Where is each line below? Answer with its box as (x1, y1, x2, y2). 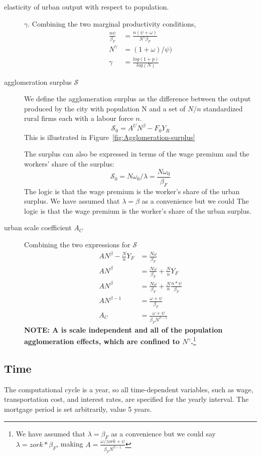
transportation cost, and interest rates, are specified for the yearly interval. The (4, 394, 249, 404)
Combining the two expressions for (24, 239, 130, 249)
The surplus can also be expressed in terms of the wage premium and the (24, 148, 249, 159)
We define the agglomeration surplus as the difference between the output (24, 93, 251, 104)
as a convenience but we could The (142, 196, 249, 206)
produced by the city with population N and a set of (24, 103, 186, 113)
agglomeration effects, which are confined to (24, 336, 180, 347)
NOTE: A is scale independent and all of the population (24, 324, 223, 335)
